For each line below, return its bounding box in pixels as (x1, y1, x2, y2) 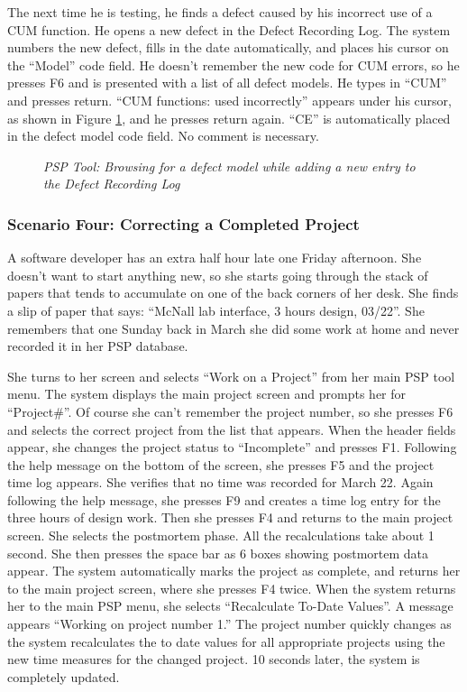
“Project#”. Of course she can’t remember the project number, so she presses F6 (7, 401, 453, 420)
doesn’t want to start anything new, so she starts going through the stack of (7, 265, 428, 284)
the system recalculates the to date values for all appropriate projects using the (7, 632, 445, 650)
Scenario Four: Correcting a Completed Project (7, 212, 360, 235)
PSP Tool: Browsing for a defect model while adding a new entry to (43, 156, 416, 175)
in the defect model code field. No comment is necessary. (7, 126, 319, 145)
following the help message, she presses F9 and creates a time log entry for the (7, 490, 441, 509)
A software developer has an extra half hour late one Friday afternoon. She (7, 248, 422, 267)
